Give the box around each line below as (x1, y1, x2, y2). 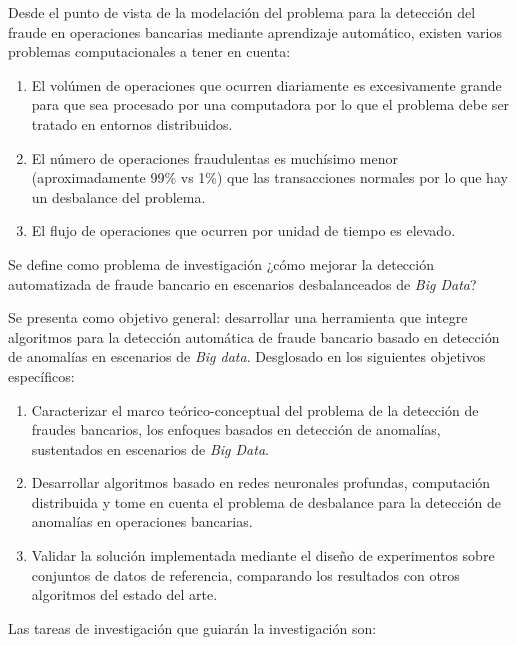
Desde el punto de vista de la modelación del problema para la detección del (8, 2, 476, 22)
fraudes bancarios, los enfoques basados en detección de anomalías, (31, 419, 441, 440)
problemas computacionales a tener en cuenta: (8, 41, 291, 62)
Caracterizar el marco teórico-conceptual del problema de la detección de (31, 399, 479, 420)
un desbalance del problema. (31, 186, 206, 207)
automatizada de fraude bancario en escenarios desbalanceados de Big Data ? (8, 273, 477, 294)
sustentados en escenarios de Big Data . (31, 438, 269, 459)
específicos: (8, 365, 75, 386)
